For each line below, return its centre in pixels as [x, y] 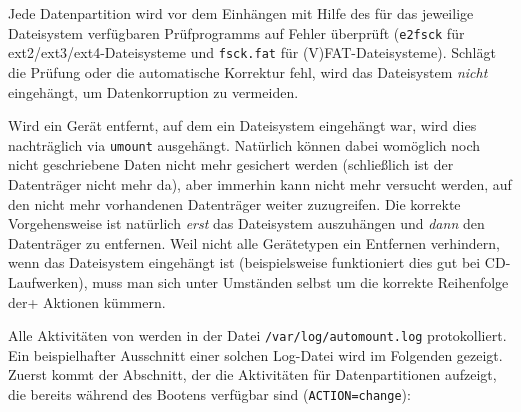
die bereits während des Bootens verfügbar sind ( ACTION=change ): [209, 393]
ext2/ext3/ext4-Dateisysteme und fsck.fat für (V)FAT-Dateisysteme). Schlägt [252, 52]
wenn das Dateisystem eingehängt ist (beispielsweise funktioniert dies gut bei [244, 262]
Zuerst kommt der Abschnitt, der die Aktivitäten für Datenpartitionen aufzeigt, [252, 374]
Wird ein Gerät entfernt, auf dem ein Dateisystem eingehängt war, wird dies [242, 125]
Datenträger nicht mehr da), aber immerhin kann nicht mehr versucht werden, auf [260, 183]
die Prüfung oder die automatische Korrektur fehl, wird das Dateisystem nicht [248, 71]
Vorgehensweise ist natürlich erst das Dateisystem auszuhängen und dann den [246, 223]
